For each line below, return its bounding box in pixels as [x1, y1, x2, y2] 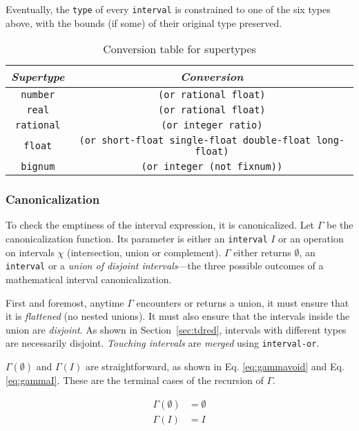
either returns [233, 245, 291, 259]
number [21, 89, 55, 101]
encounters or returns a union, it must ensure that [136, 295, 349, 309]
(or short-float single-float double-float [79, 135, 311, 146]
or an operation [278, 231, 344, 246]
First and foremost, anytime [6, 295, 124, 309]
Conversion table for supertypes [103, 41, 256, 57]
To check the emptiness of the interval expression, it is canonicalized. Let [6, 218, 315, 232]
